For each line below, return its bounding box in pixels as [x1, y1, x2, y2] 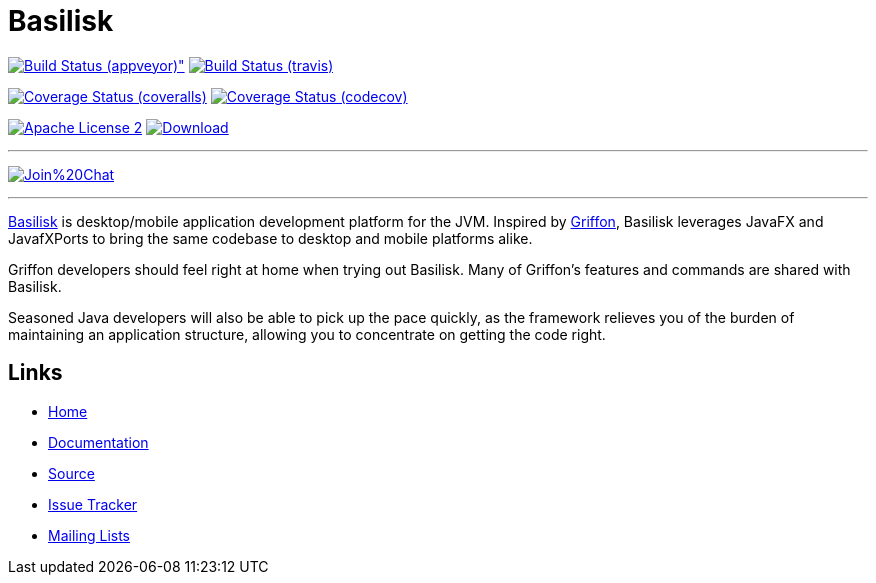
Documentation [48, 433, 149, 451]
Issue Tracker [48, 495, 138, 513]
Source [48, 464, 95, 482]
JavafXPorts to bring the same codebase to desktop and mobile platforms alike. [8, 229, 533, 247]
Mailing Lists [48, 526, 131, 544]
